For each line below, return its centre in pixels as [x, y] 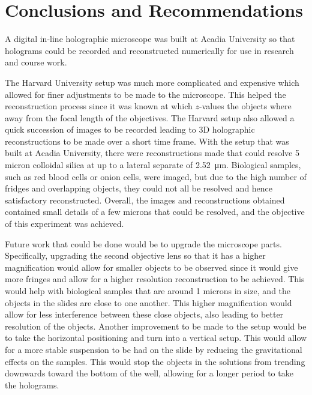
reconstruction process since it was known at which [99, 106]
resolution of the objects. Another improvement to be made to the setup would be [156, 326]
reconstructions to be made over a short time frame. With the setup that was [147, 141]
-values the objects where [245, 106]
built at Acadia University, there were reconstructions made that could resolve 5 [152, 153]
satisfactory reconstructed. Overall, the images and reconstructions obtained [145, 200]
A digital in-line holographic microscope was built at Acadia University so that [150, 39]
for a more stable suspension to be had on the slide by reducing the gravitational [154, 349]
